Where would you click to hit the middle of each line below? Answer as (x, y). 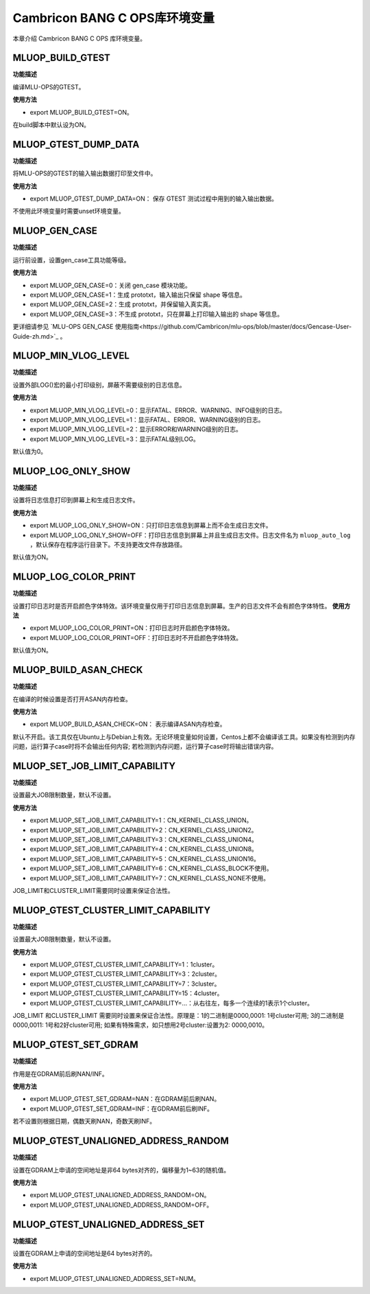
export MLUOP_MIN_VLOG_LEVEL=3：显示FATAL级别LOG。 (115, 439)
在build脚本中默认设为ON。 (51, 125)
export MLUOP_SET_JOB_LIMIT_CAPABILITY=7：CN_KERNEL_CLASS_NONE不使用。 (150, 878)
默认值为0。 (30, 452)
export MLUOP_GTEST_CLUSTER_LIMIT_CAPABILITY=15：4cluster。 (126, 993)
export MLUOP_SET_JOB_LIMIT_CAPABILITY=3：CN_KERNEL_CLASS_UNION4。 (144, 839)
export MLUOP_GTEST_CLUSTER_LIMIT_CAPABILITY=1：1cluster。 (124, 964)
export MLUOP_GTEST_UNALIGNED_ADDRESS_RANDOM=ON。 (120, 1195)
